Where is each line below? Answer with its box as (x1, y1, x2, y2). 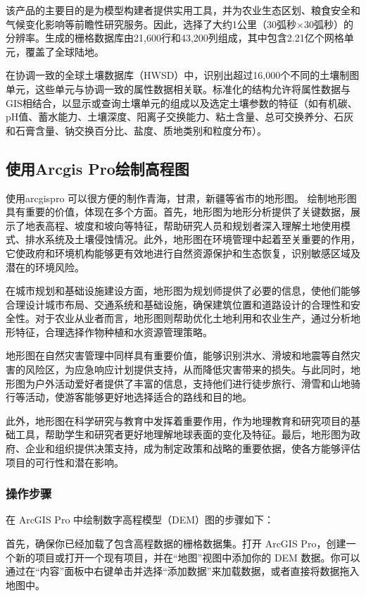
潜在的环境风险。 (6, 259, 84, 274)
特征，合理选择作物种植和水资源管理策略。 (15, 324, 213, 339)
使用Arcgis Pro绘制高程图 (6, 157, 189, 179)
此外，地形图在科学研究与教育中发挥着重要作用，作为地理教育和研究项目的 (6, 413, 351, 428)
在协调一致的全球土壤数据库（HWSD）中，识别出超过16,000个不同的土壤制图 (6, 68, 360, 82)
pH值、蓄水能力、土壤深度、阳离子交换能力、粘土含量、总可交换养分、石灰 (6, 109, 354, 124)
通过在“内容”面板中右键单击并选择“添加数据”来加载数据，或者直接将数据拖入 (6, 564, 360, 578)
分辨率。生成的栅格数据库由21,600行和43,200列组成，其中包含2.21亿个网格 (6, 30, 344, 45)
